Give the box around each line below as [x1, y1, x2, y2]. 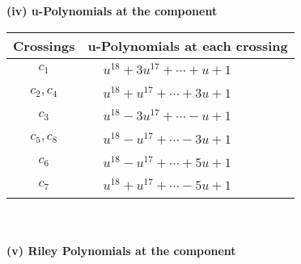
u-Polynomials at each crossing [87, 36, 288, 55]
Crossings [13, 36, 75, 55]
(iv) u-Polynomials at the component [6, 2, 218, 19]
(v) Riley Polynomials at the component [6, 241, 236, 258]
